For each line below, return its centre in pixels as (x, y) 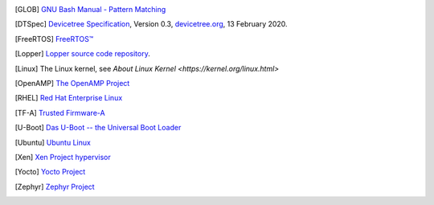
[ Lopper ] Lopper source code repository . (82, 54)
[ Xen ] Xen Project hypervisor (63, 157)
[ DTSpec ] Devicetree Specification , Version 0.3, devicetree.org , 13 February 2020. (151, 24)
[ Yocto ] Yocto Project (50, 172)
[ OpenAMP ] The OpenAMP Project (72, 83)
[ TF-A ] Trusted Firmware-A (60, 113)
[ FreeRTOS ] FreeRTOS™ (54, 39)
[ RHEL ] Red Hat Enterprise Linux (69, 98)
